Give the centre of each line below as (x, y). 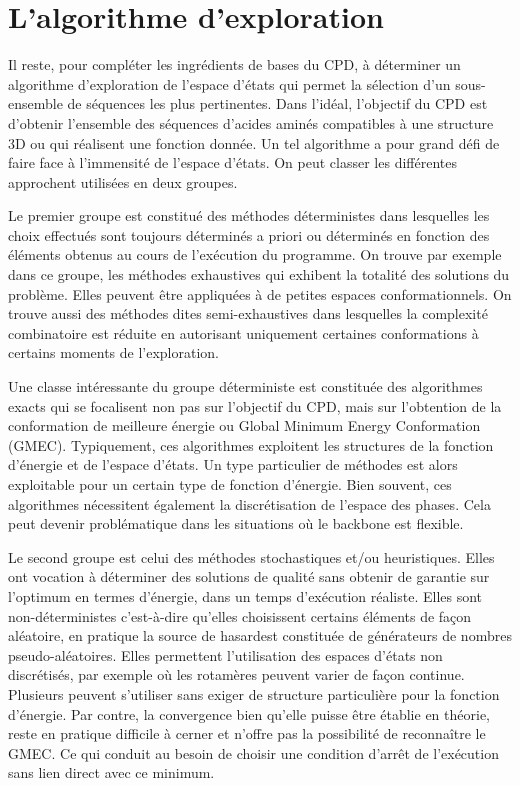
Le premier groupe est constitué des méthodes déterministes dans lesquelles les (249, 215)
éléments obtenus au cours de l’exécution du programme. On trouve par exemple (255, 254)
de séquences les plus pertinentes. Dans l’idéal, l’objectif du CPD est (277, 103)
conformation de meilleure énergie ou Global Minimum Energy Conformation (244, 425)
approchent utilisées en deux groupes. (123, 181)
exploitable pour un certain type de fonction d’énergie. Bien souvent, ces (230, 484)
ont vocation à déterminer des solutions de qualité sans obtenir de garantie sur (249, 576)
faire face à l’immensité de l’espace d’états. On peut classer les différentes (232, 162)
